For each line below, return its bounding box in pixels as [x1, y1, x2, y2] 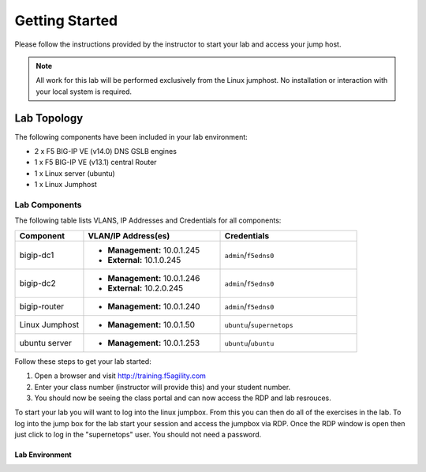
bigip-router [19, 301, 65, 312]
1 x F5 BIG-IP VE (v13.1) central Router [34, 158, 157, 167]
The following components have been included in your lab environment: [14, 132, 248, 141]
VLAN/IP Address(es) [88, 230, 170, 241]
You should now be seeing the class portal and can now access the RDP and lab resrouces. [34, 393, 331, 403]
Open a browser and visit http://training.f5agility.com [34, 371, 207, 380]
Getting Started [14, 12, 118, 29]
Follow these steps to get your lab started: [14, 356, 151, 366]
